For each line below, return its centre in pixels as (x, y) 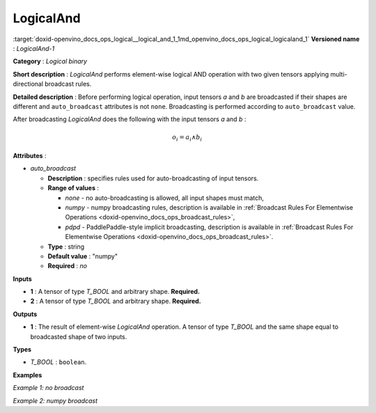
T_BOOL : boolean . (58, 362)
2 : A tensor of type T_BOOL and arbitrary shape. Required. (116, 301)
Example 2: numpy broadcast (55, 400)
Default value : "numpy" (83, 256)
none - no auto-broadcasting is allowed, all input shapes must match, (165, 198)
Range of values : (73, 188)
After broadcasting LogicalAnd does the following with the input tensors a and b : (130, 119)
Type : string (66, 247)
